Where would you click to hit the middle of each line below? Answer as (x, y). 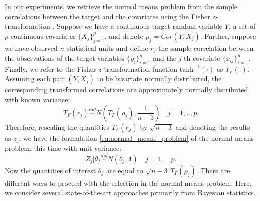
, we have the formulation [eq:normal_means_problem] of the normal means (137, 138)
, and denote (124, 36)
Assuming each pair (35, 79)
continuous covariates (43, 36)
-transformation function (140, 69)
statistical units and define (107, 48)
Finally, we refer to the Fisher (50, 69)
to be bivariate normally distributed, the (159, 79)
